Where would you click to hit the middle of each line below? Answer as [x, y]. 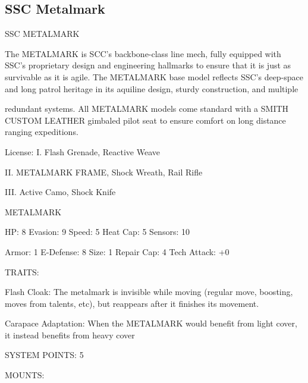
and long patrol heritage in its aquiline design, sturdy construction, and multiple [152, 88]
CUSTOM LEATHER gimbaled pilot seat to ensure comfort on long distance [145, 120]
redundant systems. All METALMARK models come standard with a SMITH [147, 109]
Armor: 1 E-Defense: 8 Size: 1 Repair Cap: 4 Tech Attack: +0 [117, 251]
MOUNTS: [25, 375]
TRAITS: [22, 271]
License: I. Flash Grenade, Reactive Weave [83, 151]
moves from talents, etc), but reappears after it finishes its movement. [132, 303]
